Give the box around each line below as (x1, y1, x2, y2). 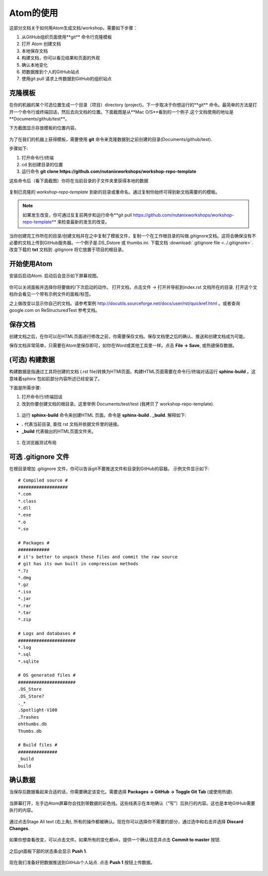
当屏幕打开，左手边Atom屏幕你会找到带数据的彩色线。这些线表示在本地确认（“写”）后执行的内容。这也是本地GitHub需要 (9, 800, 256, 806)
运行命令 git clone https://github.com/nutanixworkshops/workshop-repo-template (21, 168, 197, 174)
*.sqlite (18, 658, 39, 664)
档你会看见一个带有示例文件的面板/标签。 (9, 291, 94, 297)
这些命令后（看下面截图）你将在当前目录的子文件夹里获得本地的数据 (9, 177, 148, 184)
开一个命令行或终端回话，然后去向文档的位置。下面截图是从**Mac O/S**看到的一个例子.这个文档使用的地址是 (9, 109, 234, 115)
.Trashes (18, 714, 39, 720)
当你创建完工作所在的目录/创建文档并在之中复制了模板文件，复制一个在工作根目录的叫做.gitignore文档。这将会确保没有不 (9, 233, 257, 239)
